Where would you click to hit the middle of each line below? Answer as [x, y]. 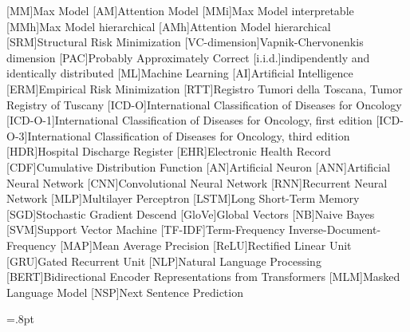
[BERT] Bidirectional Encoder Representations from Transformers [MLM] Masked [203, 277]
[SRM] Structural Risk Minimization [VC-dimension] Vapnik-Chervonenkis [185, 42]
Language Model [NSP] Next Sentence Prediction [125, 292]
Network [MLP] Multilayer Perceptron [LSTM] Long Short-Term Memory [183, 198]
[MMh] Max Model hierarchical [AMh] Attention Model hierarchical [169, 26]
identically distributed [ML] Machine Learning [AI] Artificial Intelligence [180, 73]
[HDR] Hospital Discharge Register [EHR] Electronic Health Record [169, 151]
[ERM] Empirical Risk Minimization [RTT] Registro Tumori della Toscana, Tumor [205, 88]
